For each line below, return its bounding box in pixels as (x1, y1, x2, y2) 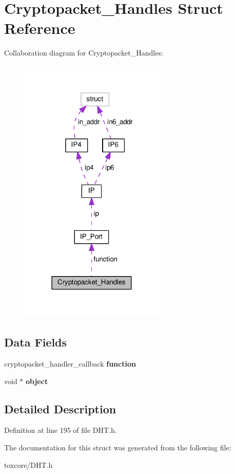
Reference (4, 17, 75, 39)
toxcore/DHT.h (4, 459, 53, 470)
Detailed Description (4, 400, 116, 416)
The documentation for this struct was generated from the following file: (4, 442, 231, 452)
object (26, 375, 48, 386)
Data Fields (4, 334, 67, 350)
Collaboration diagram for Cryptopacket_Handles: (4, 47, 163, 58)
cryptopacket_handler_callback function (4, 358, 136, 369)
